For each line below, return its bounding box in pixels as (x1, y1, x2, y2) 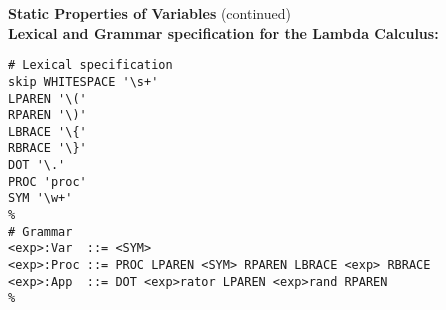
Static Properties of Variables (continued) (8, 3, 291, 23)
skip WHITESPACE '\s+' (8, 74, 159, 89)
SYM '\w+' (8, 191, 73, 206)
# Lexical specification (8, 58, 173, 73)
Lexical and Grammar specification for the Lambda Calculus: (8, 22, 439, 43)
